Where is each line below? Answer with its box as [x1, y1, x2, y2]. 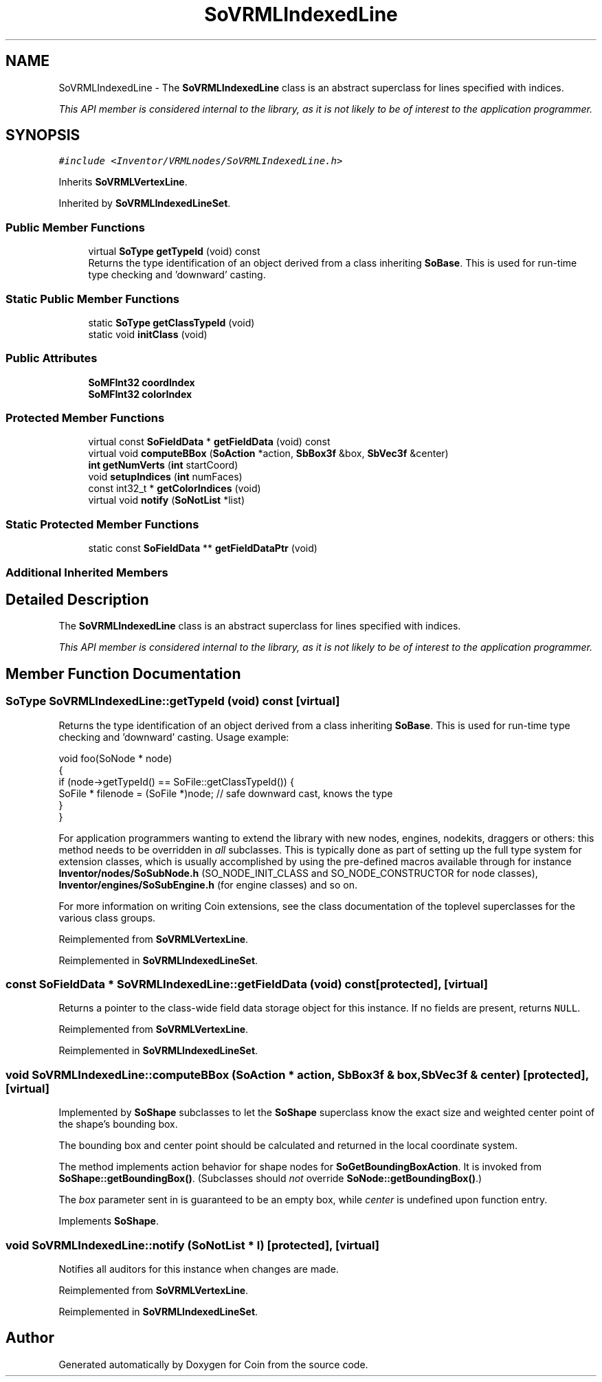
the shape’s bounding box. [58, 1118, 178, 1130]
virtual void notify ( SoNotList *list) [88, 494, 245, 506]
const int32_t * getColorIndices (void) [88, 482, 261, 495]
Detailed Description [5, 590, 149, 608]
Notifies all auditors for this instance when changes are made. [58, 1262, 339, 1275]
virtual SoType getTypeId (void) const [88, 245, 260, 258]
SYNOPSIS [5, 126, 80, 144]
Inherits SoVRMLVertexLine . [58, 176, 188, 188]
